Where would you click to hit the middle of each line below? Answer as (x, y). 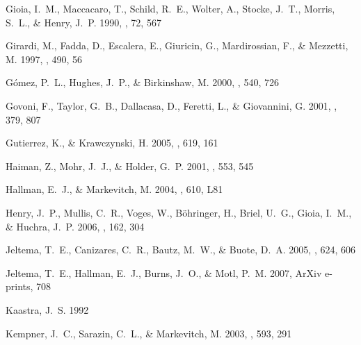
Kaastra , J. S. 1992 (47, 309)
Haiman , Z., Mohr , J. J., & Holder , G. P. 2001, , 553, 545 (130, 166)
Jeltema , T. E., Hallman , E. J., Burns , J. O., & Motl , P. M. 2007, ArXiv (164, 272)
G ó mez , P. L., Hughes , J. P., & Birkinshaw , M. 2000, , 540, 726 (142, 82)
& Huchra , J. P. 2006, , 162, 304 (75, 226)
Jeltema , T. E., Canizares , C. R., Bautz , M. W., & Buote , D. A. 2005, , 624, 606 (180, 250)
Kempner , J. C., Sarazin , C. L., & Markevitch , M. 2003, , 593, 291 (149, 333)
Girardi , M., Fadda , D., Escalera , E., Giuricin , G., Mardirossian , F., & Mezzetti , (177, 45)
